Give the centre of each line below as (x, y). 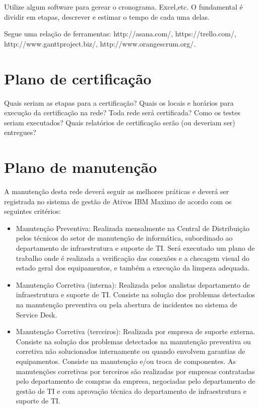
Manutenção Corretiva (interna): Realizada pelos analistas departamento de (133, 284)
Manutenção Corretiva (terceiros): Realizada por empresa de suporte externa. (136, 331)
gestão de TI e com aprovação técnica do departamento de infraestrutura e (131, 391)
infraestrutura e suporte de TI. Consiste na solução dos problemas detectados (135, 294)
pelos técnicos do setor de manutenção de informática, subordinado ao (124, 238)
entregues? (20, 132)
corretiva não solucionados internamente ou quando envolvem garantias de (131, 351)
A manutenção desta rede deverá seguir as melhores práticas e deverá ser (117, 191)
